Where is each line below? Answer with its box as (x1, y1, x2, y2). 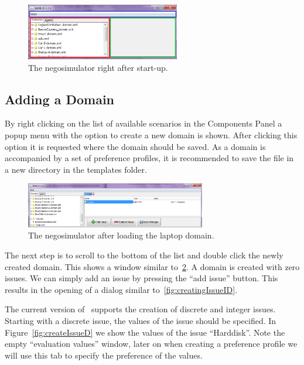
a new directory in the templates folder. (5, 163, 147, 175)
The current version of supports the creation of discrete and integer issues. (5, 303, 276, 315)
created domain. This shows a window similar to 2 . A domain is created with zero (5, 260, 300, 272)
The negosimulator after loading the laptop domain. (28, 229, 214, 241)
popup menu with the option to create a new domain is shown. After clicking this (5, 128, 298, 141)
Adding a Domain (5, 90, 115, 108)
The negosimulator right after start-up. (28, 61, 168, 73)
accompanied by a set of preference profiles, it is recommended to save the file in (5, 152, 294, 164)
